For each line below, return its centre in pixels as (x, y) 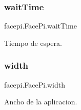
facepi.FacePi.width (35, 84)
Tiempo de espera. (33, 43)
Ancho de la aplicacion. (41, 102)
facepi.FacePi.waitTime (40, 26)
